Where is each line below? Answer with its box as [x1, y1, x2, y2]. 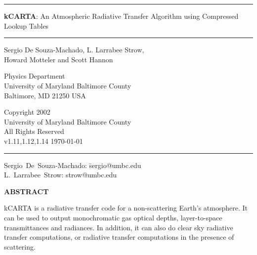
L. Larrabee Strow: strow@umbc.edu [4, 170, 117, 180]
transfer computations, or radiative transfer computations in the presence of [4, 232, 234, 242]
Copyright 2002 [4, 107, 50, 117]
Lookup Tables [4, 20, 49, 31]
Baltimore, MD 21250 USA [4, 90, 86, 100]
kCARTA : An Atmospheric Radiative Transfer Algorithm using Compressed [4, 11, 239, 21]
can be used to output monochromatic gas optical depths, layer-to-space [4, 212, 222, 222]
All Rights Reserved [4, 126, 64, 136]
